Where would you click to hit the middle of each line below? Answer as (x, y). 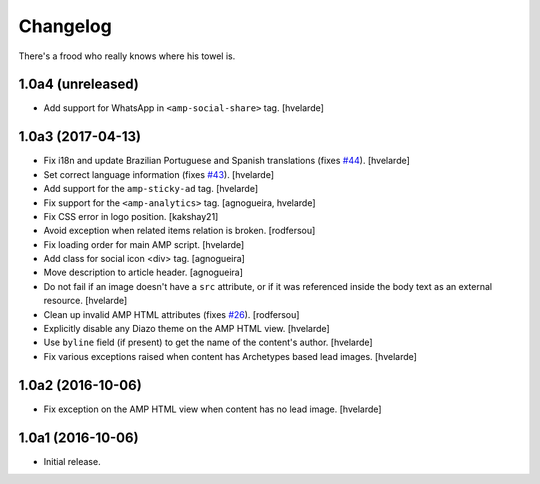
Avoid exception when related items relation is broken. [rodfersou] (179, 231)
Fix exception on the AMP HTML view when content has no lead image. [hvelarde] (212, 409)
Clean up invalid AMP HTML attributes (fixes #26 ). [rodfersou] (171, 314)
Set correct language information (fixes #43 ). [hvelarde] (159, 174)
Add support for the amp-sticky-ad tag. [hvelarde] (151, 189)
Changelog (65, 26)
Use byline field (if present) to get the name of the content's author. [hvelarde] (208, 342)
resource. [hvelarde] (85, 301)
